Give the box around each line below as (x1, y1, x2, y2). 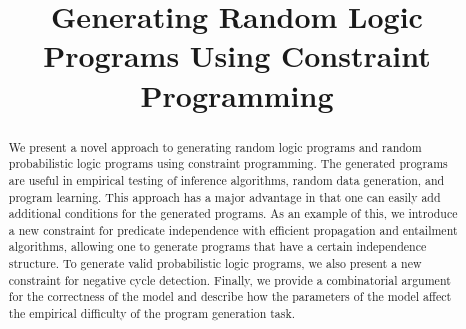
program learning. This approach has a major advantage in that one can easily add (8, 188, 441, 205)
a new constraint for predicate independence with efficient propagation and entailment (8, 221, 458, 238)
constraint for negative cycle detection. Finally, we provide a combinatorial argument (8, 271, 451, 288)
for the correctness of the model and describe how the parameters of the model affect (8, 288, 452, 305)
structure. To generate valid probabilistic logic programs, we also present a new (8, 255, 422, 272)
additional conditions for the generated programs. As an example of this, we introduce (8, 205, 458, 222)
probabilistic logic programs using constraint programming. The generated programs (8, 155, 448, 172)
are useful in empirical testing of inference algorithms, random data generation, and (8, 171, 445, 188)
